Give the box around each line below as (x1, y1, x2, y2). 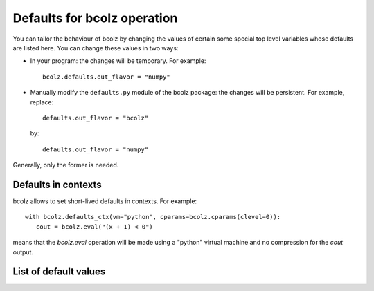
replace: (30, 97, 54, 106)
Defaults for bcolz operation (12, 10, 178, 26)
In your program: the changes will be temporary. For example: (30, 57, 206, 65)
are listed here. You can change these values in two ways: (12, 44, 179, 52)
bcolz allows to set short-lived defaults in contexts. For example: (12, 197, 197, 205)
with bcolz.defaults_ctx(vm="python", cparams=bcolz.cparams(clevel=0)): (25, 213, 281, 221)
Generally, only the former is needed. (12, 161, 119, 169)
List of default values (12, 266, 106, 278)
